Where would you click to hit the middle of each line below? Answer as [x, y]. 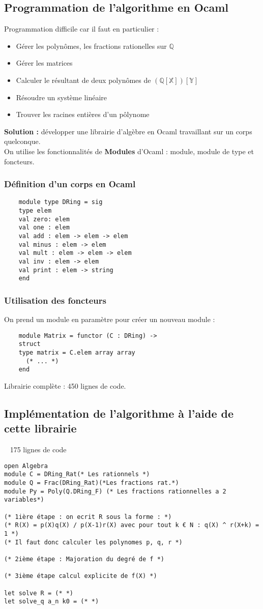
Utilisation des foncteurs [55, 300]
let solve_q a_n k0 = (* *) [52, 602]
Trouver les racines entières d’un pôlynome [83, 114]
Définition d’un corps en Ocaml [70, 184]
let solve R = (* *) [39, 593]
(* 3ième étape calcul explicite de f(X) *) [81, 576]
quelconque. [22, 141]
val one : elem [44, 228]
